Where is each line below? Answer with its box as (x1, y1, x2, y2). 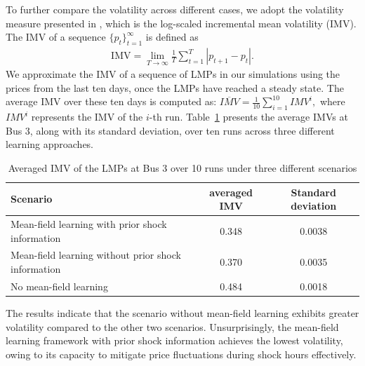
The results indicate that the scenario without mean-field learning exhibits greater (6, 306, 359, 320)
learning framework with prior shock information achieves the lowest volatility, (6, 333, 343, 348)
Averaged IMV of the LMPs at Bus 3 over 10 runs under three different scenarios (8, 161, 357, 175)
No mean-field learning (11, 278, 108, 293)
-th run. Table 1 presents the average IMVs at (149, 109, 348, 124)
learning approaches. (6, 137, 94, 151)
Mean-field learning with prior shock (11, 217, 167, 231)
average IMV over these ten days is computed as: (6, 94, 217, 109)
